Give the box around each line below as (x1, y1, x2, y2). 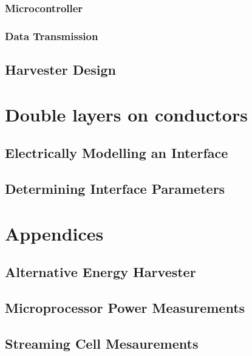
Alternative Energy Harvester (5, 262, 196, 281)
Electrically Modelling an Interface (5, 143, 228, 162)
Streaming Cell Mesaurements (5, 334, 199, 352)
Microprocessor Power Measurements (5, 298, 245, 317)
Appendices (5, 221, 104, 245)
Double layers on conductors (5, 101, 248, 126)
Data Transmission (5, 28, 98, 43)
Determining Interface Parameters (5, 179, 225, 198)
